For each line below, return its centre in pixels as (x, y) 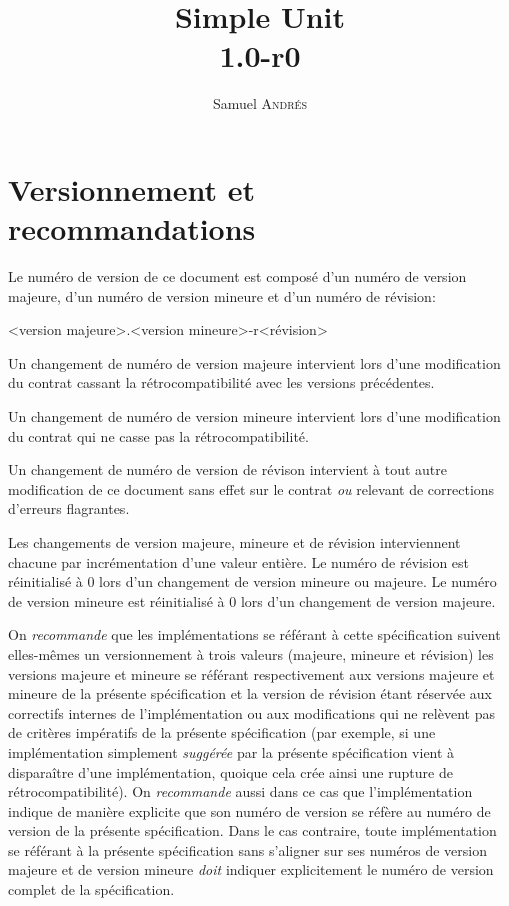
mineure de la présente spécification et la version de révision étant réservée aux (250, 693)
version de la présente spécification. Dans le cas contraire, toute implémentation (252, 830)
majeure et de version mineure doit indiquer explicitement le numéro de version (251, 869)
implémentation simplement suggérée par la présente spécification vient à (231, 751)
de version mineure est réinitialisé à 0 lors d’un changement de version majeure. (252, 600)
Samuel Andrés (260, 103)
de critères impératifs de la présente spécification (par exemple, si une (222, 732)
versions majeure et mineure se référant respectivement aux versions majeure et (251, 673)
